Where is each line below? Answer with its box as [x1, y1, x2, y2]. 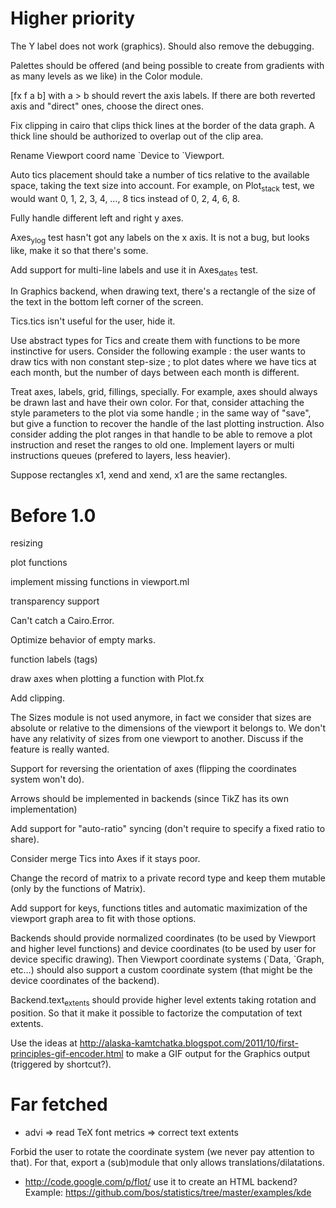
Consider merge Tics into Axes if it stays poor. [10, 853, 201, 865]
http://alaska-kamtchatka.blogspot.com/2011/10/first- [79, 1037, 299, 1049]
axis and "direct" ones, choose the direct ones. [10, 100, 205, 112]
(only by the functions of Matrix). [10, 883, 146, 895]
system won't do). [10, 773, 85, 786]
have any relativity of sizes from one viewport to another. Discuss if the [10, 733, 304, 745]
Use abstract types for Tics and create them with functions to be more [10, 335, 301, 347]
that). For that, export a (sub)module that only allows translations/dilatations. [10, 1157, 325, 1168]
